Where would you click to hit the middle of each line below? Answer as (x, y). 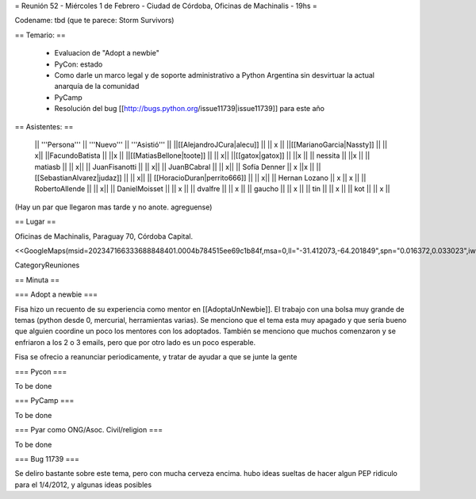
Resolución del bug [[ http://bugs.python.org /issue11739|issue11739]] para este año (190, 109)
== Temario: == (40, 35)
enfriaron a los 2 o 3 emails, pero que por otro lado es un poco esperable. (135, 342)
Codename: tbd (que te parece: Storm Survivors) (94, 21)
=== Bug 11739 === (47, 459)
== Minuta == (37, 280)
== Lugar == (35, 221)
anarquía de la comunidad (97, 86)
